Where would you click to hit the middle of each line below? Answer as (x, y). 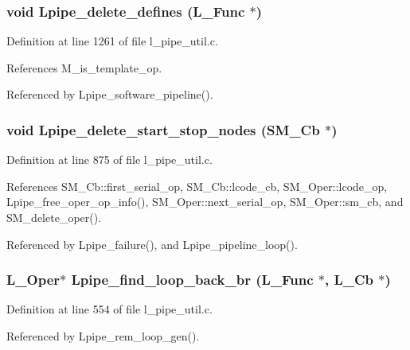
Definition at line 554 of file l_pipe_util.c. (109, 309)
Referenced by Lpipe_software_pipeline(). (110, 94)
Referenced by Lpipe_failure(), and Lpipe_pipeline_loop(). (152, 244)
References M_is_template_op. (84, 67)
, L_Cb (349, 280)
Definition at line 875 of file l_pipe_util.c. (109, 159)
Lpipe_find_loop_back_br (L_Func (192, 280)
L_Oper (33, 280)
